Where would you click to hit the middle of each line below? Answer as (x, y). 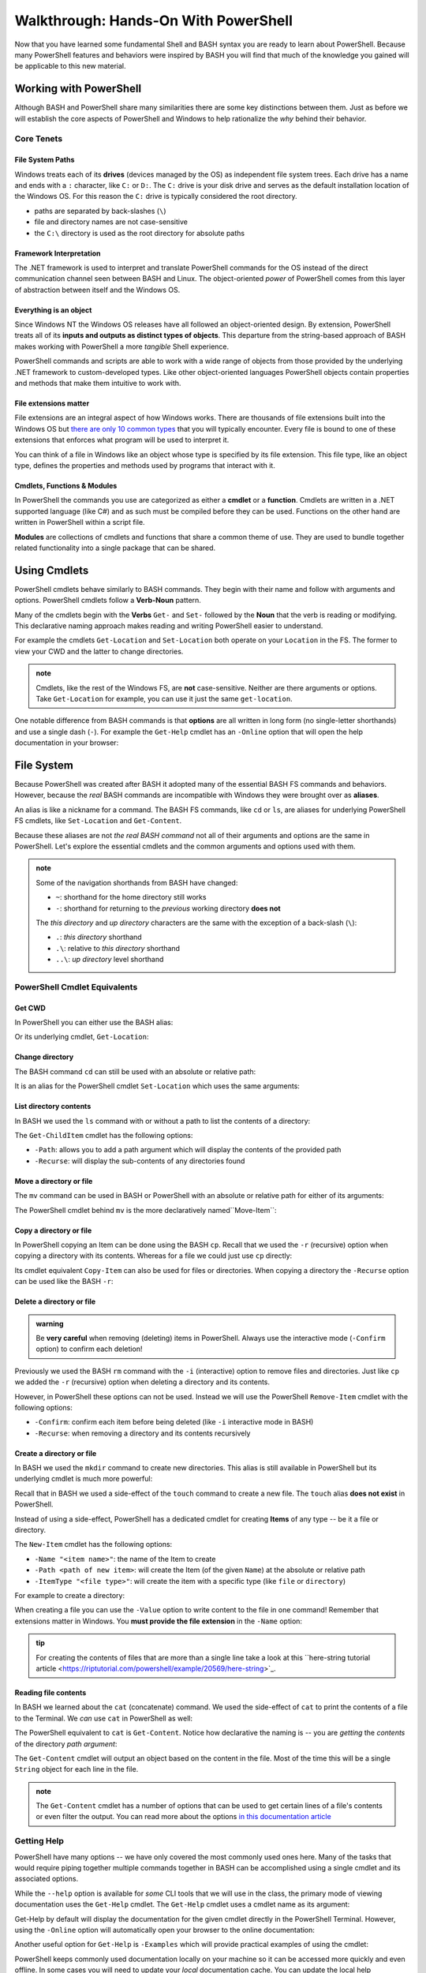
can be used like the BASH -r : (64, 1282)
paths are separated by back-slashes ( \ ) (100, 211)
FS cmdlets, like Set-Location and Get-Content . (98, 821)
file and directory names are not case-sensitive (111, 222)
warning (50, 1323)
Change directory (44, 1057)
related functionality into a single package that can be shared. (115, 548)
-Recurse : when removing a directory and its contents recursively (142, 1433)
